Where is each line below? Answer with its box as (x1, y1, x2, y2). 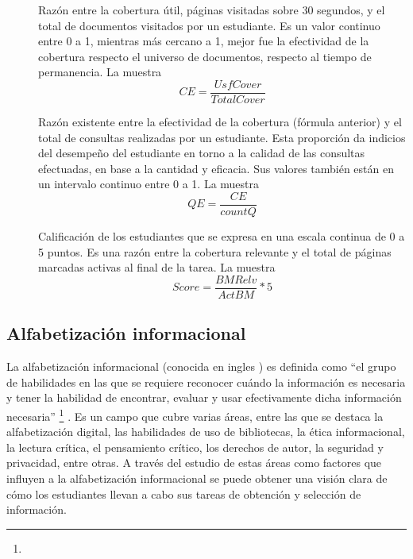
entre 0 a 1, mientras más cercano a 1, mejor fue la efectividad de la (38, 33, 369, 49)
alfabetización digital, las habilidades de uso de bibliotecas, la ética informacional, (6, 423, 405, 440)
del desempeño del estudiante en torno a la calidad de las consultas (38, 145, 365, 161)
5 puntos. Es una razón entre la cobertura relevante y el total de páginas (38, 243, 392, 260)
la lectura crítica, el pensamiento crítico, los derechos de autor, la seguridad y (6, 438, 384, 455)
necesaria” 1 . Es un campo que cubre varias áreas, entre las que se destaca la (6, 405, 384, 424)
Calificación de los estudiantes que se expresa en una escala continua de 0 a (38, 228, 405, 245)
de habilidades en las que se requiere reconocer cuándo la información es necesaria (6, 373, 406, 390)
